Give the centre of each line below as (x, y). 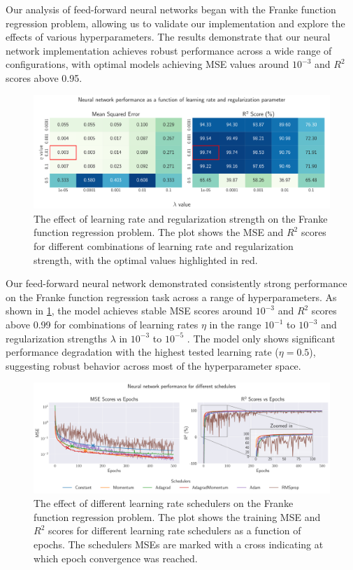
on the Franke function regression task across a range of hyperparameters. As (171, 297)
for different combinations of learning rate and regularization (164, 246)
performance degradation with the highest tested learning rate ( (142, 352)
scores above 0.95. (44, 77)
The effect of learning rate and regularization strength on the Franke (181, 218)
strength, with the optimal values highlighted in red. (146, 259)
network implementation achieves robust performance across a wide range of (169, 50)
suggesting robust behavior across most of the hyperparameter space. (153, 365)
